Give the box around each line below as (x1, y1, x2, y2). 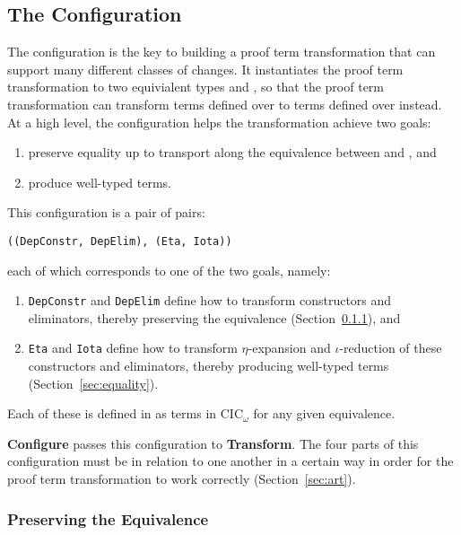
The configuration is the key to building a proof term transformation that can (7, 42, 436, 61)
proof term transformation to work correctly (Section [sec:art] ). (7, 469, 356, 488)
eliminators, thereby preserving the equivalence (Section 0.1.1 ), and (28, 308, 401, 327)
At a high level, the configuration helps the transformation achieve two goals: (7, 112, 431, 131)
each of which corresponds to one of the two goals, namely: (7, 260, 331, 279)
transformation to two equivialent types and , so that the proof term (7, 77, 385, 96)
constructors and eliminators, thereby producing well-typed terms (28, 356, 389, 375)
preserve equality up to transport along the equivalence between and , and (28, 143, 437, 162)
